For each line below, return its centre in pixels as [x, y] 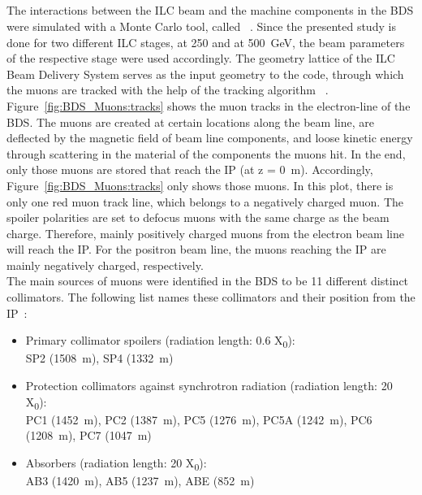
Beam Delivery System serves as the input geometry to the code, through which [205, 74]
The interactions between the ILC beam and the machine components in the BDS [210, 10]
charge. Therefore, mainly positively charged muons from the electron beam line [205, 233]
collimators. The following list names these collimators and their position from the [211, 297]
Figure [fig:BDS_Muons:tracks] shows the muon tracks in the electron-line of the [209, 105]
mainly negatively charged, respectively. [105, 265]
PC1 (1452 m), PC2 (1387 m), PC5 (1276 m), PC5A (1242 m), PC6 [199, 419]
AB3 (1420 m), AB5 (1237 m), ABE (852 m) [140, 481]
